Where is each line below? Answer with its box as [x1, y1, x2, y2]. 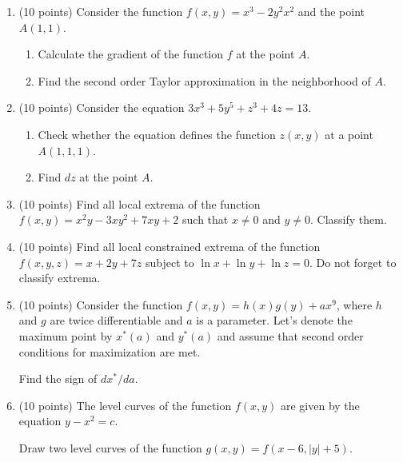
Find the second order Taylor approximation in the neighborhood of [38, 72, 371, 89]
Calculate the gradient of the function [38, 46, 224, 62]
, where [336, 296, 373, 313]
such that [182, 211, 229, 228]
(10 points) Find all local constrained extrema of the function [18, 237, 321, 254]
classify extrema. [18, 269, 101, 286]
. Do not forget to [309, 253, 397, 270]
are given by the [281, 396, 360, 413]
